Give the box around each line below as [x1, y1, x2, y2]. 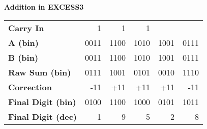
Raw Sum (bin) [8, 66, 71, 78]
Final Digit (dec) [8, 110, 77, 122]
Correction [8, 81, 52, 93]
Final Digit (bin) [8, 95, 76, 108]
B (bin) [8, 51, 39, 63]
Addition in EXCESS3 [4, 2, 84, 12]
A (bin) [8, 36, 39, 48]
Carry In [8, 21, 44, 34]
